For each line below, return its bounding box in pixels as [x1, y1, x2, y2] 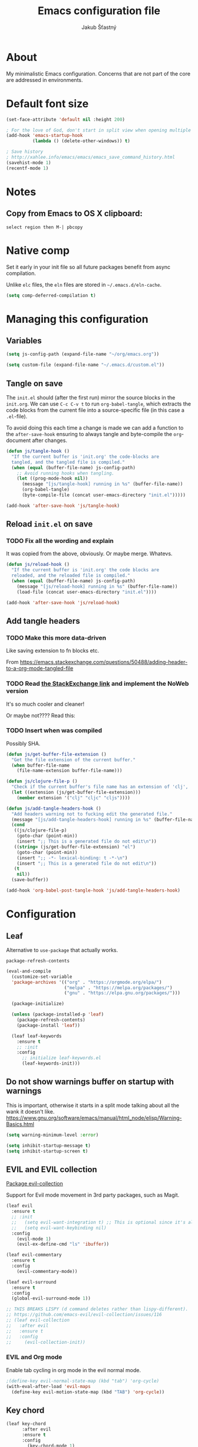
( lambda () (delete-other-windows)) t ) [32, 138, 131, 144]
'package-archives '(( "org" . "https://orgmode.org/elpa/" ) [11, 979, 162, 985]
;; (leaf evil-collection [6, 1317, 70, 1323]
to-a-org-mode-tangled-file [6, 665, 74, 672]
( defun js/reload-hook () [6, 562, 70, 568]
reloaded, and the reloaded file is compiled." [11, 572, 131, 579]
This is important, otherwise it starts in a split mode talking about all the [6, 1102, 180, 1109]
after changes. [32, 437, 68, 444]
